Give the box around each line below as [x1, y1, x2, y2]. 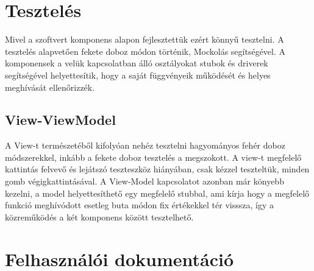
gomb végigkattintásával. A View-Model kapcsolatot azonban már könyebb [5, 175, 284, 188]
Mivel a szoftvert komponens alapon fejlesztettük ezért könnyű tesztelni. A [5, 33, 284, 46]
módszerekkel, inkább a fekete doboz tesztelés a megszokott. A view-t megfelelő [5, 150, 302, 163]
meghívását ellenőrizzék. [5, 80, 95, 93]
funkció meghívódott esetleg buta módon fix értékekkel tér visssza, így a [5, 199, 274, 211]
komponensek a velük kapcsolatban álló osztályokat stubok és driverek [5, 57, 268, 69]
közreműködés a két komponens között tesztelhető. [5, 210, 194, 223]
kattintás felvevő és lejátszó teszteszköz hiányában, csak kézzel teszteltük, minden [5, 163, 310, 175]
